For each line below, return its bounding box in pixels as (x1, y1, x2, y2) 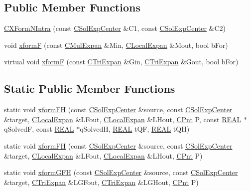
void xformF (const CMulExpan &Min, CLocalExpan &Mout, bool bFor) (4, 39, 228, 50)
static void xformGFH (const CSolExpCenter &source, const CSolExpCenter (4, 167, 238, 178)
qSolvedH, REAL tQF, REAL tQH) (80, 124, 190, 134)
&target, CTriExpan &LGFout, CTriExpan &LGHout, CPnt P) (4, 177, 199, 187)
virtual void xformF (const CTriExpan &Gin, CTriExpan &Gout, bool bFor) (4, 56, 239, 67)
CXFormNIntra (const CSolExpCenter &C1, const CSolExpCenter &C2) (4, 23, 226, 33)
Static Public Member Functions (4, 81, 175, 96)
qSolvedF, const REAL (4, 124, 74, 134)
